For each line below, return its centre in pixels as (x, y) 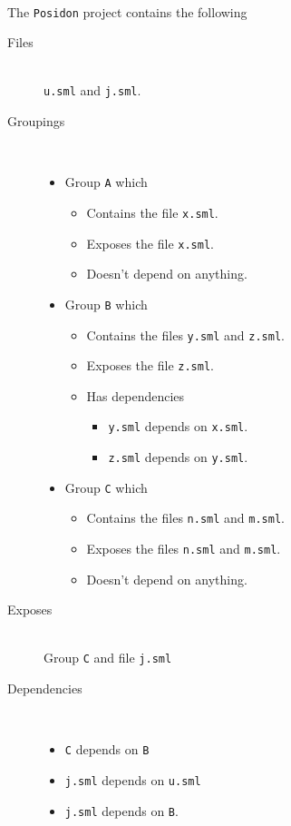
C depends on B (107, 749)
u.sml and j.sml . (92, 90)
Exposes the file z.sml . (150, 365)
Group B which (106, 304)
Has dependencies (136, 395)
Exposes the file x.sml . (150, 243)
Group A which (106, 182)
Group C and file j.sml (108, 658)
